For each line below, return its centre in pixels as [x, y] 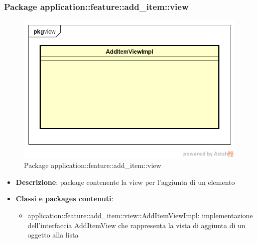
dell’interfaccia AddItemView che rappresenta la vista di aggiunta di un [136, 225]
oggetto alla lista [53, 235]
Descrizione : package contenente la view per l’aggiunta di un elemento [125, 182]
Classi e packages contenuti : [64, 199]
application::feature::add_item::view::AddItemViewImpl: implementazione [140, 215]
